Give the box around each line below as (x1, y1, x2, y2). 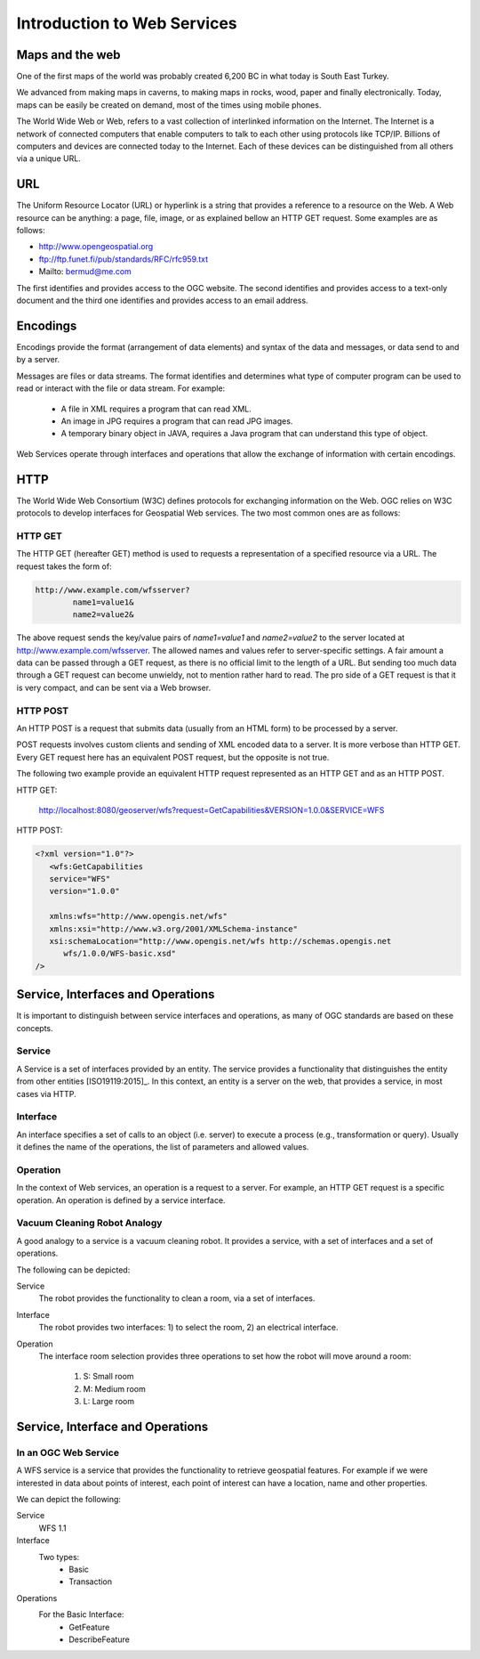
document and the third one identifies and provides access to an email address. (16, 295, 308, 306)
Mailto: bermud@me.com (38, 266, 132, 277)
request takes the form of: (16, 561, 112, 572)
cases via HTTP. (16, 1088, 76, 1099)
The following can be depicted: (16, 1265, 131, 1275)
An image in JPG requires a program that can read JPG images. (60, 415, 293, 427)
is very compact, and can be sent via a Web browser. (16, 682, 212, 693)
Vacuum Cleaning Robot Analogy (16, 1216, 163, 1229)
